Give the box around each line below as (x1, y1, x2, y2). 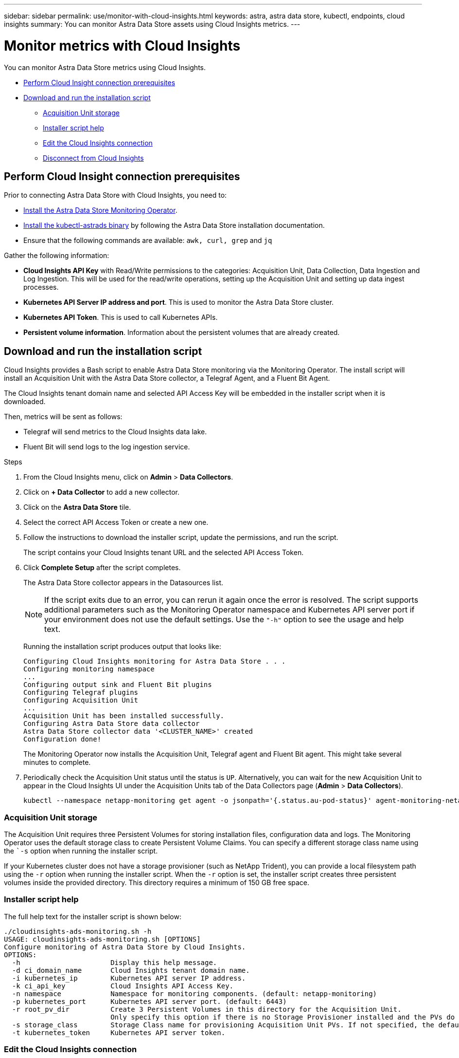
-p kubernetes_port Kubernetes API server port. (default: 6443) (12, 997, 287, 1005)
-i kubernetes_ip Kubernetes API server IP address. (12, 974, 246, 982)
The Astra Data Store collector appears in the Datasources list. (23, 578, 224, 587)
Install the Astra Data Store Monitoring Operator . (23, 206, 177, 215)
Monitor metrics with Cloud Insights (4, 37, 241, 54)
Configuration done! (23, 735, 102, 743)
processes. (23, 283, 59, 292)
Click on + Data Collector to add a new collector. (23, 488, 179, 497)
